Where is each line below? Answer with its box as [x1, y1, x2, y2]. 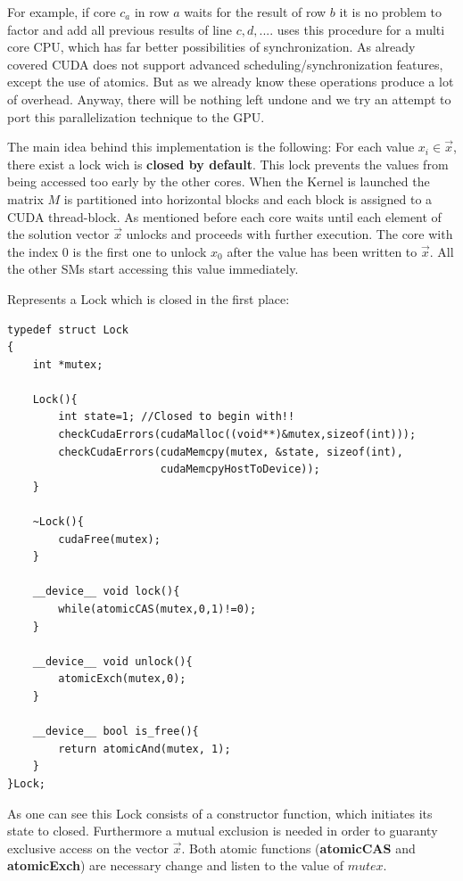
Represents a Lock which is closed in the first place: [7, 289, 290, 308]
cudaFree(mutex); [58, 532, 161, 546]
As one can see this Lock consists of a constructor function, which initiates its [7, 803, 433, 822]
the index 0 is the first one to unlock [7, 242, 207, 260]
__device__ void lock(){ [32, 585, 180, 598]
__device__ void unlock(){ [32, 655, 193, 668]
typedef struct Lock [7, 323, 129, 336]
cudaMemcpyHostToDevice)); [160, 463, 320, 476]
